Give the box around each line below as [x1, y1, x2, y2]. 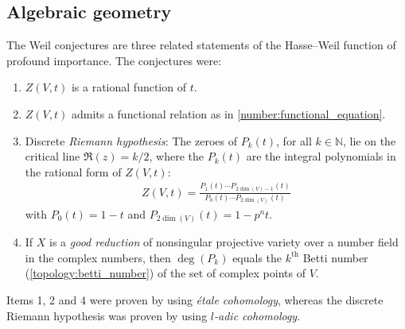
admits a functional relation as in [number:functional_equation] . [71, 105, 386, 122]
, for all [276, 132, 312, 149]
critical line [25, 148, 80, 164]
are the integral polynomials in [246, 148, 396, 164]
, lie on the [342, 132, 396, 149]
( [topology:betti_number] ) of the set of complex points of [25, 265, 306, 281]
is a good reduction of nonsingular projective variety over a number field [49, 234, 399, 250]
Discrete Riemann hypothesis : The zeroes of [25, 132, 237, 149]
